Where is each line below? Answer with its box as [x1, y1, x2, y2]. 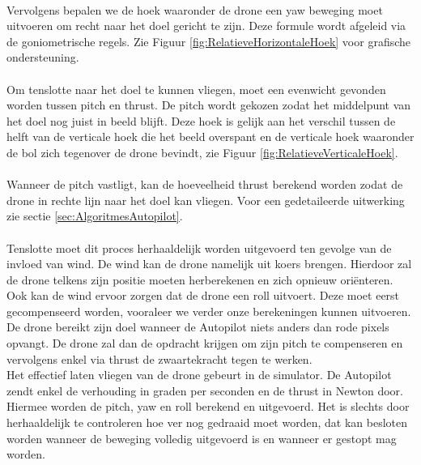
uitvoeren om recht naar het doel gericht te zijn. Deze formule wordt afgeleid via [6, 17, 406, 34]
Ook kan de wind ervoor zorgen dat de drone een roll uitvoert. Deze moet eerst [6, 287, 400, 304]
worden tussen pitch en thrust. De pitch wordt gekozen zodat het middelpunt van [6, 96, 411, 113]
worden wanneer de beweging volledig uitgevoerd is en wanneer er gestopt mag [6, 429, 397, 446]
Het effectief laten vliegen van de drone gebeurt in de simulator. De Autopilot [6, 366, 392, 383]
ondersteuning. [6, 49, 79, 66]
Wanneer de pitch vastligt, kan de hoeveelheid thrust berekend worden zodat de [6, 176, 403, 193]
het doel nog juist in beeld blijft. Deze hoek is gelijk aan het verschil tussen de [6, 112, 396, 129]
